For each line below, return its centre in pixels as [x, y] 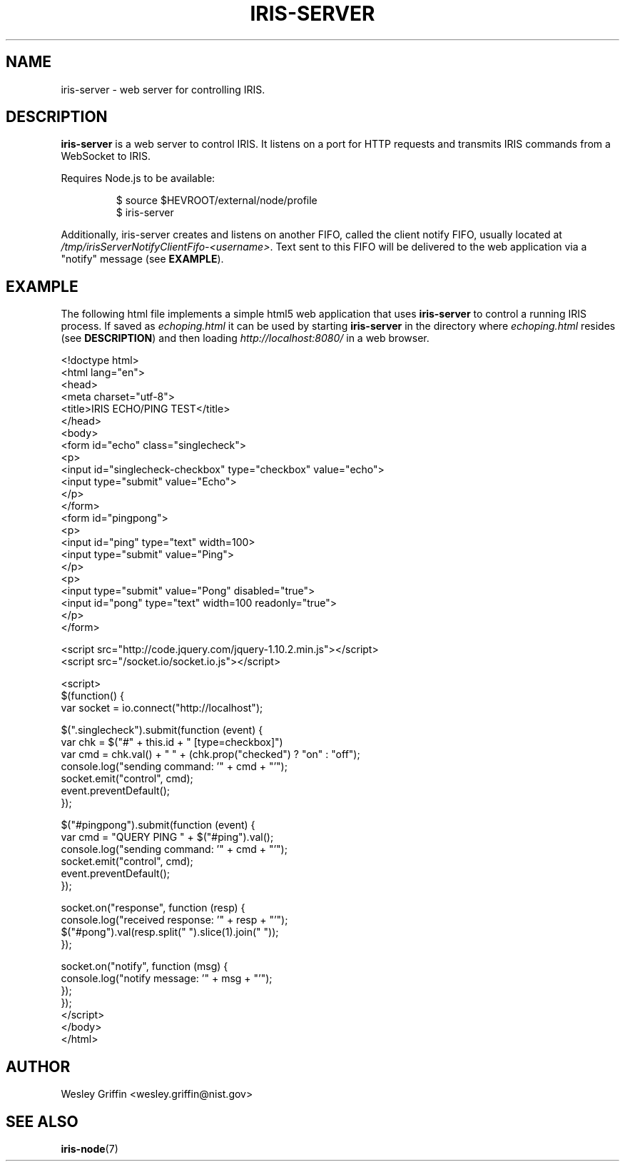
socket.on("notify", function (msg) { [144, 966]
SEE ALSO [42, 1121]
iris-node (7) [90, 1148]
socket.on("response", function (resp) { [153, 908]
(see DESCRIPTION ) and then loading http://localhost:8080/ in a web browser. [245, 338]
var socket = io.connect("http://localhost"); [162, 708]
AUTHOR [38, 1066]
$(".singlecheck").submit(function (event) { [162, 730]
